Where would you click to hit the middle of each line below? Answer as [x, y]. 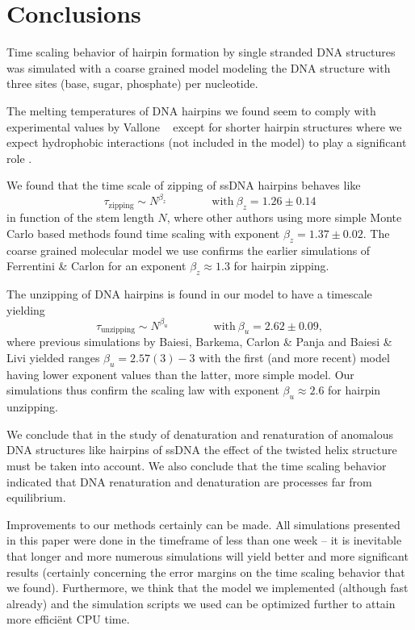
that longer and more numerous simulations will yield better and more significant [207, 555]
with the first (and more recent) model [294, 358]
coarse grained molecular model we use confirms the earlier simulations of [189, 250]
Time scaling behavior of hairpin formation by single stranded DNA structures [201, 52]
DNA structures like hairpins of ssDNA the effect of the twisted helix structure [202, 450]
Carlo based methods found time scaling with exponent [143, 233]
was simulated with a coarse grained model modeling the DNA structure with [199, 67]
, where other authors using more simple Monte [284, 217]
